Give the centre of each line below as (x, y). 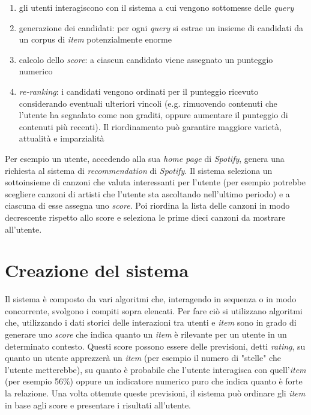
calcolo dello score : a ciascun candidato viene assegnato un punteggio (146, 59)
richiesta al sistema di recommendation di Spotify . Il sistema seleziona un (139, 170)
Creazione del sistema (97, 270)
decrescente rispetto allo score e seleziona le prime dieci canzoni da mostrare (145, 217)
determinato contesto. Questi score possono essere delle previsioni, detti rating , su (155, 346)
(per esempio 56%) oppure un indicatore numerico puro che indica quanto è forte (154, 381)
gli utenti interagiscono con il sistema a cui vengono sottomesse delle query (156, 7)
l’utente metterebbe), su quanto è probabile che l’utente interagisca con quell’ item (155, 369)
